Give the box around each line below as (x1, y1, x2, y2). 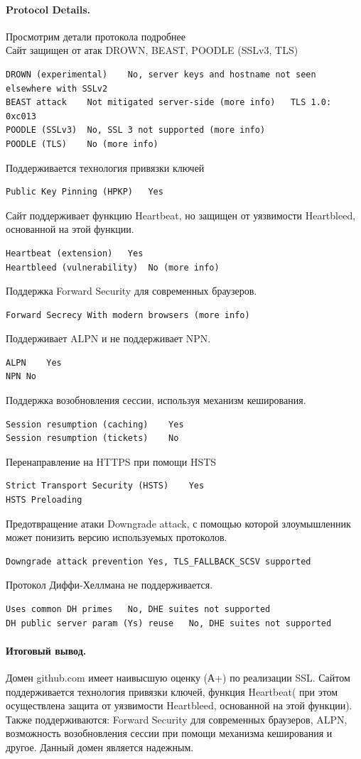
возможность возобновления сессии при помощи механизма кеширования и (6, 726, 333, 741)
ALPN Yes (6, 357, 62, 368)
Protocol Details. (6, 1, 91, 16)
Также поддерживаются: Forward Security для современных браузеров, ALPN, (6, 711, 347, 726)
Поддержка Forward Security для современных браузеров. (6, 283, 257, 298)
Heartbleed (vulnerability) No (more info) (6, 262, 220, 273)
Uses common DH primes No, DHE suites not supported (6, 604, 271, 615)
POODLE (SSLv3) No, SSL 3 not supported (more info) (6, 125, 266, 136)
